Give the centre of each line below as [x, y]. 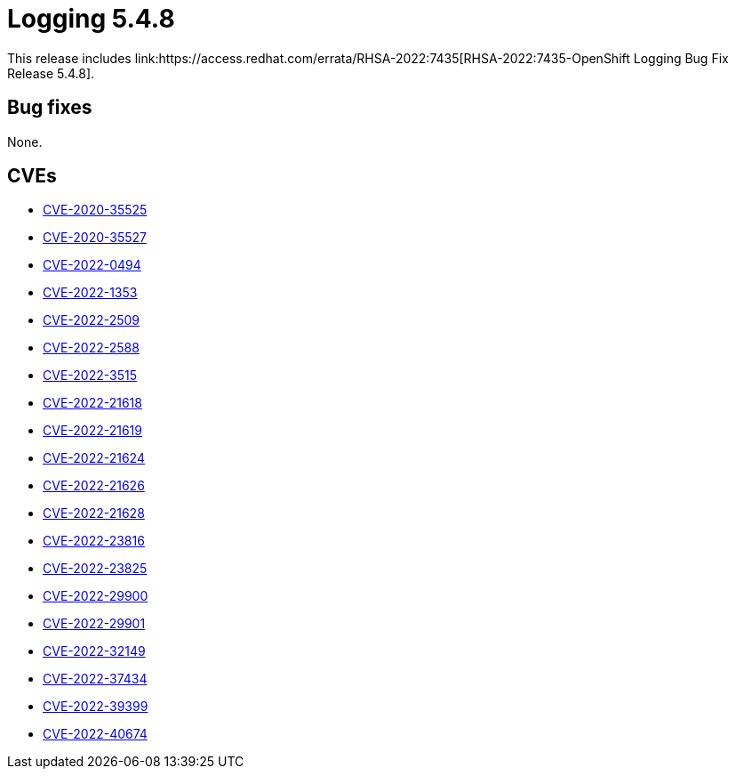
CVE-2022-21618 [92, 403]
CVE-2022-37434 [95, 679]
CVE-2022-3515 [90, 376]
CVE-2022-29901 [94, 624]
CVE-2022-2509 [92, 320]
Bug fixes [50, 108]
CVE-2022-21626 [94, 486]
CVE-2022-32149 [94, 651]
